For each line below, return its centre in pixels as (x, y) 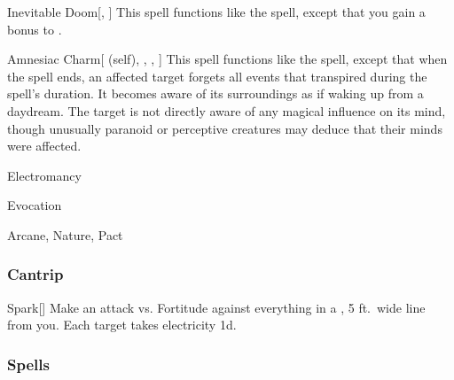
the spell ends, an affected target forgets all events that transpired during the (217, 76)
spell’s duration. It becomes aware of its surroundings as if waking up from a (215, 93)
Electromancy (44, 175)
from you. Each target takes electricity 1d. (122, 325)
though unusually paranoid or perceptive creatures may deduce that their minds (225, 128)
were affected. (44, 146)
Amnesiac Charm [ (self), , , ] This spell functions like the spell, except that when (227, 59)
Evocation (35, 205)
